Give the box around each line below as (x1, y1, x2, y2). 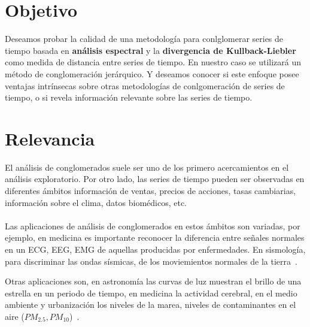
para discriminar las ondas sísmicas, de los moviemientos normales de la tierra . (5, 255, 297, 267)
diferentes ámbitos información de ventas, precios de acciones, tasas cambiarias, (5, 184, 296, 196)
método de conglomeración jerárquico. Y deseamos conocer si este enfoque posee (5, 67, 299, 80)
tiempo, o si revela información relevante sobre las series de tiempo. (5, 91, 253, 104)
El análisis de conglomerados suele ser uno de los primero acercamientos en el (5, 161, 289, 173)
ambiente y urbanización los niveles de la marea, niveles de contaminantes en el (5, 298, 296, 311)
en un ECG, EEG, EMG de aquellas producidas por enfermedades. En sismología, (5, 243, 306, 255)
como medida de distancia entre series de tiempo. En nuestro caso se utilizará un (5, 56, 302, 68)
